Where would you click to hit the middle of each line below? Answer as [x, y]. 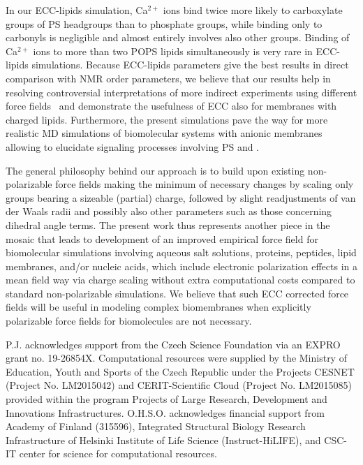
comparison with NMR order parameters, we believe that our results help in [168, 78]
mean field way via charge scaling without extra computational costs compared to [180, 280]
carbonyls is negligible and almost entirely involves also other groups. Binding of [178, 37]
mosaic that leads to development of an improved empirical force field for [162, 238]
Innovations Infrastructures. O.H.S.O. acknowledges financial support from [165, 412]
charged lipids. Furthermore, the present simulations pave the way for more [167, 119]
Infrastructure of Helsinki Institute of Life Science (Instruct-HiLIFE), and [163, 440]
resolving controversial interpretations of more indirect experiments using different [181, 92]
